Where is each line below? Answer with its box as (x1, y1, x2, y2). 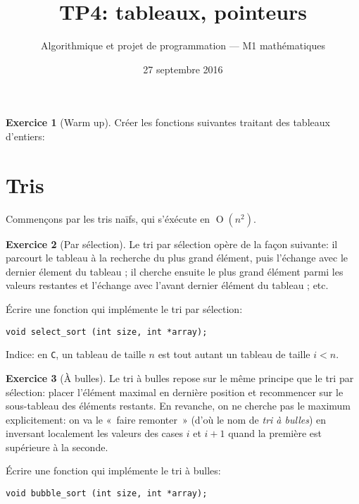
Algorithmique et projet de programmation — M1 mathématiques (41, 38, 325, 53)
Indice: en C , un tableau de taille (6, 347, 146, 362)
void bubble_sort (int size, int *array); (6, 488, 208, 499)
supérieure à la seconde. (6, 439, 108, 454)
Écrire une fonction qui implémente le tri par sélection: (6, 302, 243, 316)
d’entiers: (6, 128, 45, 143)
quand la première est (228, 426, 322, 441)
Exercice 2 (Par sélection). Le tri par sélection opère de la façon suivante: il (6, 236, 338, 251)
